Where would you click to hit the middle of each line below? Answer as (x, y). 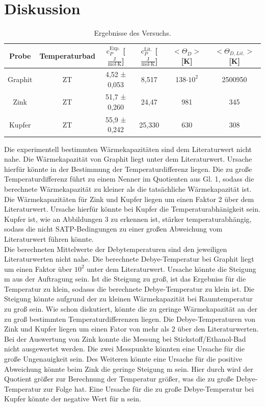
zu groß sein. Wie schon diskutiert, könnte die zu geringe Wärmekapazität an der (131, 309)
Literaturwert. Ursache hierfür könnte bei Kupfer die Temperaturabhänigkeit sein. (132, 209)
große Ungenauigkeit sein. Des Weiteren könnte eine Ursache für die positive (123, 359)
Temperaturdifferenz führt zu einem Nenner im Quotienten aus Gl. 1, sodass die (129, 179)
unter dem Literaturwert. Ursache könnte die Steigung (171, 269)
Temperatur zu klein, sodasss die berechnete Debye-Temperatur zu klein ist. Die (129, 288)
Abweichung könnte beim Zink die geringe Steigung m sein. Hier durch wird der (129, 368)
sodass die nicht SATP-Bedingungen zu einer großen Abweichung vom (113, 229)
